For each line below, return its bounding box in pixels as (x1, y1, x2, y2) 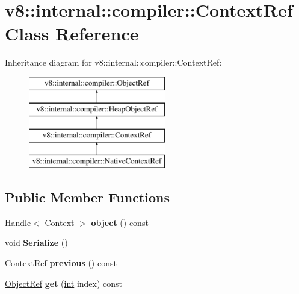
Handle (5, 216, 31, 228)
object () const (91, 216, 149, 228)
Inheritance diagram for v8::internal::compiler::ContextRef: (5, 56, 222, 69)
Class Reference (5, 21, 139, 46)
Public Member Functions (5, 188, 170, 207)
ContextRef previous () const (5, 257, 117, 269)
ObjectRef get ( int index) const (5, 277, 123, 289)
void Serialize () (5, 236, 68, 249)
